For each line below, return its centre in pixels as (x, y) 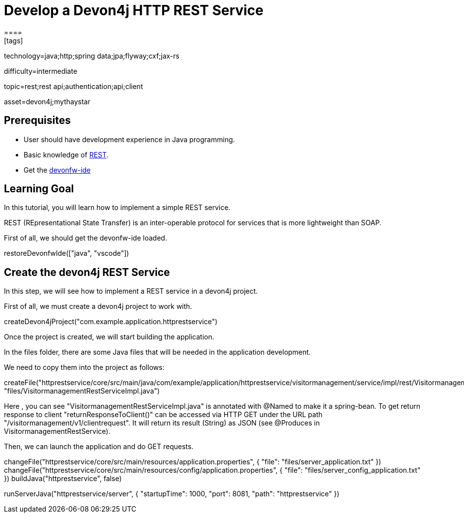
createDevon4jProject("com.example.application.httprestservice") (111, 322)
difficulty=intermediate (41, 71)
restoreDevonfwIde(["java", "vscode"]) (67, 253)
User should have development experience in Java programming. (129, 139)
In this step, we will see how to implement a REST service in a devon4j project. (131, 291)
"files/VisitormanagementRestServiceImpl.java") (82, 391)
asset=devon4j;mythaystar (47, 101)
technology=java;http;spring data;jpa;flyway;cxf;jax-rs (92, 56)
